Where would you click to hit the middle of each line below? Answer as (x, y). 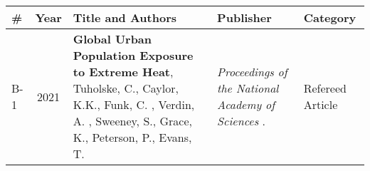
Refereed (325, 88)
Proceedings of (252, 72)
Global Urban (112, 39)
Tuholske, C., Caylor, (126, 88)
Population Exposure (133, 55)
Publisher (244, 17)
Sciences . (241, 121)
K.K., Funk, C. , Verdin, (134, 104)
